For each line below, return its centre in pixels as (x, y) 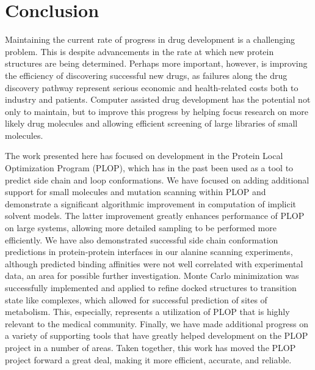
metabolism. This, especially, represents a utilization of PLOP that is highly (147, 312)
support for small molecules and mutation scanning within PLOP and (136, 192)
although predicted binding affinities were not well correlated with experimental (154, 263)
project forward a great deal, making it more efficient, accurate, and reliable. (148, 359)
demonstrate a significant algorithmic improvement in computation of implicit (151, 203)
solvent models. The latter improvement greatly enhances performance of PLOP (155, 216)
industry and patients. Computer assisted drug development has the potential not (158, 99)
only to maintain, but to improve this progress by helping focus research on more (157, 111)
